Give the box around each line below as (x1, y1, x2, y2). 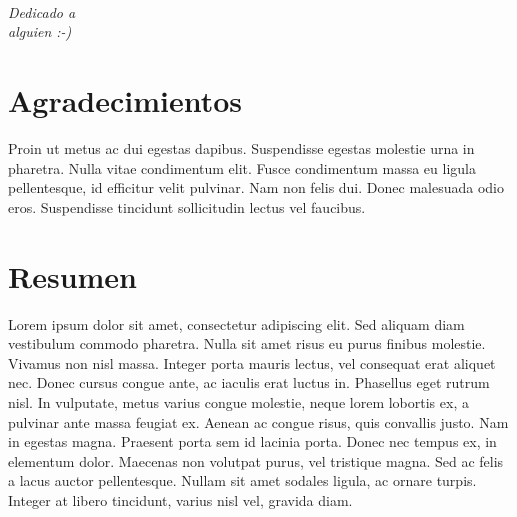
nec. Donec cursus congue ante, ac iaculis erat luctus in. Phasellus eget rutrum (8, 372, 490, 393)
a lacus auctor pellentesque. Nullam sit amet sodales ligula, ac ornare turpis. (8, 470, 477, 491)
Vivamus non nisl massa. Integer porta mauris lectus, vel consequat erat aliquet (8, 352, 496, 373)
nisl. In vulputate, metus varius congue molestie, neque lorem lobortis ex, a (8, 391, 469, 412)
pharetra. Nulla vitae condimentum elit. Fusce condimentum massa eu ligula (8, 157, 476, 178)
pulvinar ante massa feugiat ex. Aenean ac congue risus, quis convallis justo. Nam (8, 411, 509, 432)
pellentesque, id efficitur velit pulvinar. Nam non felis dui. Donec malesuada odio (8, 177, 504, 198)
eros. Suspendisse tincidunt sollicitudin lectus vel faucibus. (8, 196, 366, 217)
